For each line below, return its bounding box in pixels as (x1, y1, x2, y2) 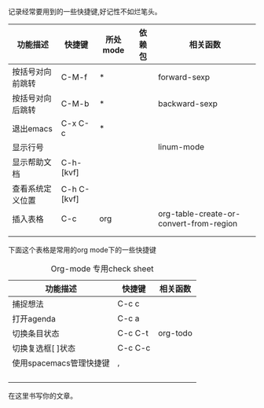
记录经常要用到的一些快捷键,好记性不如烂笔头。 (8, 7, 163, 16)
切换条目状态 (12, 329, 60, 339)
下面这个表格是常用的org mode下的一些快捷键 (8, 245, 157, 254)
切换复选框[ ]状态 (12, 343, 76, 354)
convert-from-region (158, 219, 238, 229)
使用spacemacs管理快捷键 (12, 358, 110, 368)
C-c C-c (117, 343, 151, 353)
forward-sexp (158, 72, 211, 83)
